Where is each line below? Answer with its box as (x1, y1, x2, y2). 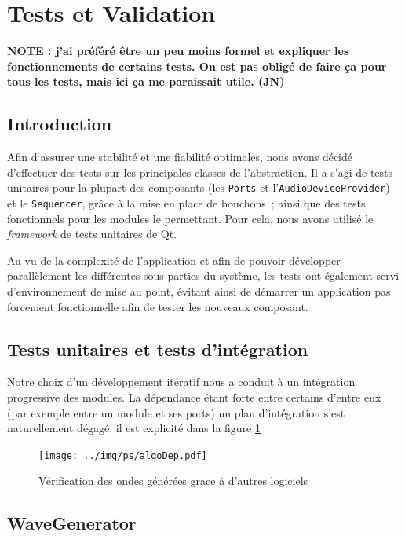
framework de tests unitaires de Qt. (7, 226, 177, 242)
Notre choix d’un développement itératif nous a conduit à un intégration (7, 373, 356, 390)
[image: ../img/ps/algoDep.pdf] (38, 450, 207, 461)
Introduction (7, 112, 112, 136)
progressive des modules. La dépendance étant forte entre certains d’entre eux (7, 388, 381, 405)
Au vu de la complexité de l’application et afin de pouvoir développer (7, 251, 341, 268)
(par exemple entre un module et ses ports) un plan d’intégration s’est (7, 404, 345, 420)
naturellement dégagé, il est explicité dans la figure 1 (7, 420, 261, 436)
